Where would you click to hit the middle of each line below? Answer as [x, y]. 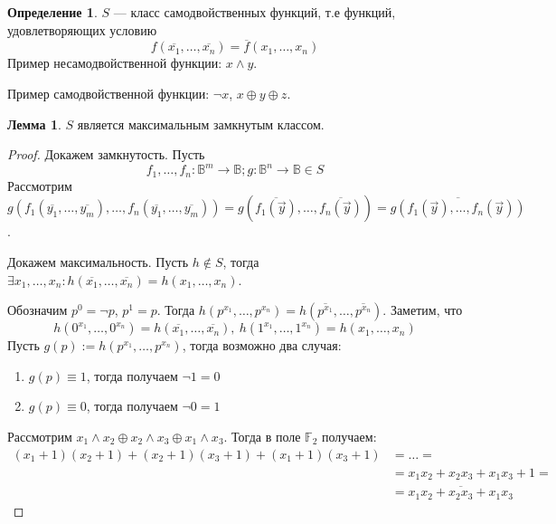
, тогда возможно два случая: [262, 345]
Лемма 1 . [34, 124]
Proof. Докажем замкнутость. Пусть [106, 154]
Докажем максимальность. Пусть [98, 261]
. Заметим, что [423, 310]
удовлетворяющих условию [82, 29]
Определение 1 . [52, 12]
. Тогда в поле [262, 436]
